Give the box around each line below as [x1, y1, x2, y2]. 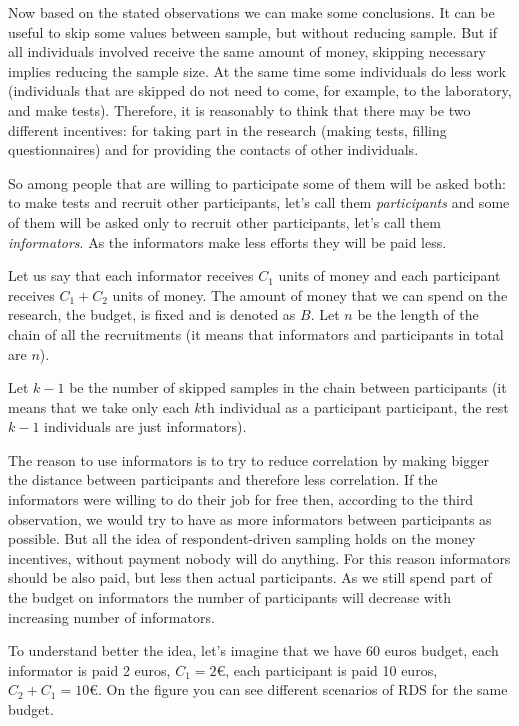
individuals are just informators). [44, 416, 247, 437]
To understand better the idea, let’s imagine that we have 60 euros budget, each [8, 640, 499, 661]
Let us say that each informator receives [8, 265, 254, 286]
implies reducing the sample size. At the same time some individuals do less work [8, 60, 507, 81]
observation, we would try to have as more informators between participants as [8, 508, 492, 529]
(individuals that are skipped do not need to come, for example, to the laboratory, [8, 80, 512, 101]
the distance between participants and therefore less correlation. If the [8, 469, 438, 490]
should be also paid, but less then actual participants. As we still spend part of [8, 567, 492, 588]
